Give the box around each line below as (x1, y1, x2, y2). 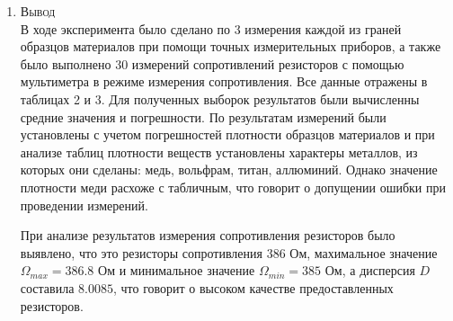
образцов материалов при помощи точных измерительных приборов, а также (20, 37, 441, 56)
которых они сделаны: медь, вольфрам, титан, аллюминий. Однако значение (20, 160, 438, 179)
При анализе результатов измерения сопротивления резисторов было (20, 226, 395, 245)
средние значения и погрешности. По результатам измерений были (20, 107, 386, 126)
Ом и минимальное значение (98, 261, 255, 280)
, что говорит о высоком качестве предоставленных (112, 278, 394, 297)
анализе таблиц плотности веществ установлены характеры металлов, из (20, 142, 418, 161)
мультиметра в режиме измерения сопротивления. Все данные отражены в (20, 72, 428, 91)
